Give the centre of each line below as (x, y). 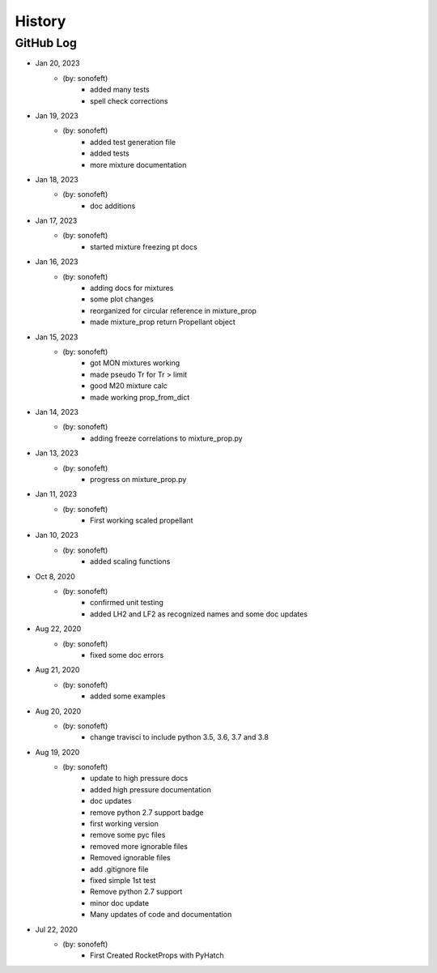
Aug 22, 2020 (58, 629)
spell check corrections (129, 100)
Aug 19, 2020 (57, 752)
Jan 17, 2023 (56, 221)
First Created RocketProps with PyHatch (157, 955)
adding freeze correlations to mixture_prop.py (166, 438)
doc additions (113, 206)
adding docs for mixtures (132, 288)
